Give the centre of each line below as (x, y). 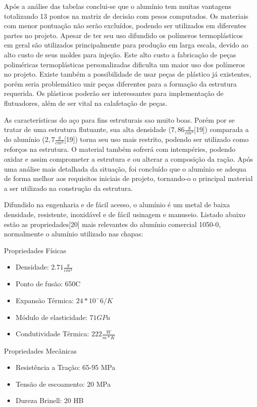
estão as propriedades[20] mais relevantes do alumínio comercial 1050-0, (112, 224)
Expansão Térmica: (45, 300)
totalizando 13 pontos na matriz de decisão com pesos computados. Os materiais (126, 16)
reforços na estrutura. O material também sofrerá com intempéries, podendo (120, 149)
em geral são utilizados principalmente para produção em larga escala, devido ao (126, 45)
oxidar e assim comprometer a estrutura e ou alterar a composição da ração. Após (128, 159)
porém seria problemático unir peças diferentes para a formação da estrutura (121, 83)
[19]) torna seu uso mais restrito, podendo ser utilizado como (156, 139)
